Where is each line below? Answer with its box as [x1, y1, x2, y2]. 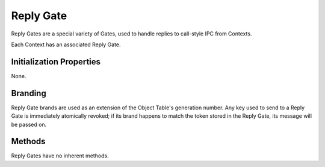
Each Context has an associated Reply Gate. [11, 41, 121, 48]
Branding [11, 88, 46, 99]
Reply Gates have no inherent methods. [11, 152, 110, 159]
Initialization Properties [11, 56, 101, 67]
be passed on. [11, 121, 47, 128]
